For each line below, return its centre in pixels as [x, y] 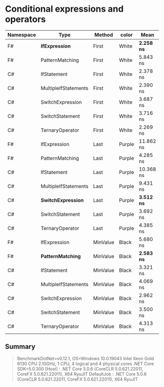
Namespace [22, 35]
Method [104, 35]
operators [26, 19]
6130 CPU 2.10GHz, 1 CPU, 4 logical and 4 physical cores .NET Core [85, 364]
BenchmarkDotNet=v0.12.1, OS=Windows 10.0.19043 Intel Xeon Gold [85, 358]
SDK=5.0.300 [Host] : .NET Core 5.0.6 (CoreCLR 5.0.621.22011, [80, 368]
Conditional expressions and [64, 9]
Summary [20, 347]
